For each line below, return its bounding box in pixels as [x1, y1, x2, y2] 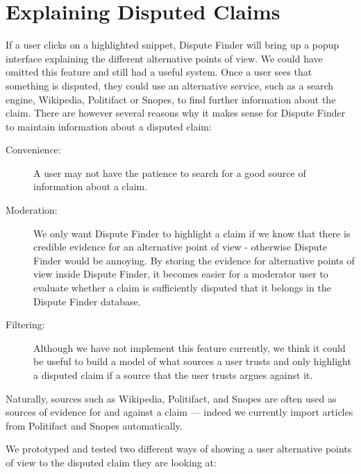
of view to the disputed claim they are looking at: [6, 455, 217, 469]
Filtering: [6, 317, 45, 332]
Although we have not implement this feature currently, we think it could [33, 340, 346, 355]
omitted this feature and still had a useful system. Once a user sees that [6, 65, 312, 79]
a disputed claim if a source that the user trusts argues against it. [33, 368, 313, 382]
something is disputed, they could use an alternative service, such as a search [6, 78, 334, 92]
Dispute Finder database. [33, 294, 141, 308]
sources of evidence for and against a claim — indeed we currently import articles [6, 405, 353, 419]
